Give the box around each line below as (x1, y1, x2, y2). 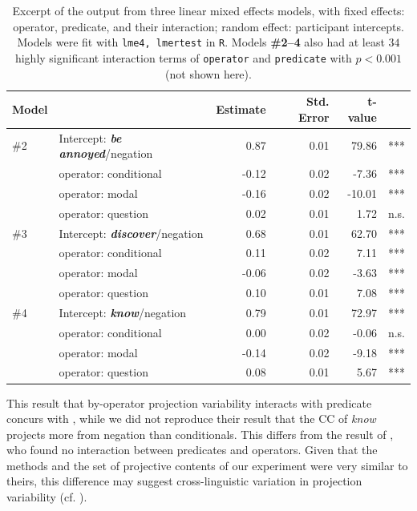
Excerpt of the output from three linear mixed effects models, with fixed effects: (12, 2, 405, 18)
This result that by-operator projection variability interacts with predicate (6, 394, 372, 411)
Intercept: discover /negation (59, 224, 204, 241)
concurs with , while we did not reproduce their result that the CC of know (6, 410, 376, 427)
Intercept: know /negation (59, 304, 187, 320)
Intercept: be (59, 129, 122, 146)
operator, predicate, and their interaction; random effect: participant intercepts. (13, 18, 404, 34)
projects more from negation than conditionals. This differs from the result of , (6, 425, 394, 442)
